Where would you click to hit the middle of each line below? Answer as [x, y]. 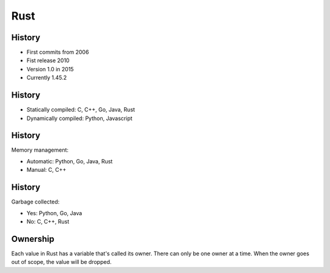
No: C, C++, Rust [48, 221]
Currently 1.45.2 [47, 78]
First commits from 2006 [58, 52]
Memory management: [40, 150]
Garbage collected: [35, 202]
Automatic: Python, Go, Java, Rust [70, 161]
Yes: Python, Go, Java [54, 213]
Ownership [33, 239]
